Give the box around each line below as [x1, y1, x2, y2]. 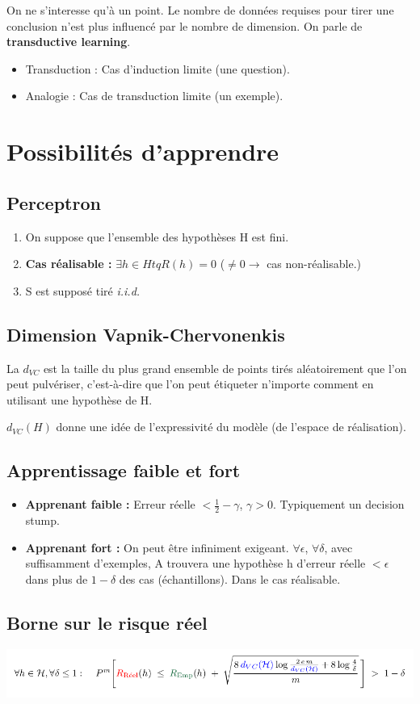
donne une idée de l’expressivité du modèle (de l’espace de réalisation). [56, 418, 406, 435]
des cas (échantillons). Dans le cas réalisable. [119, 570, 341, 587]
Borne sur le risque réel [6, 610, 208, 635]
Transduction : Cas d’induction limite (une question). [25, 60, 290, 77]
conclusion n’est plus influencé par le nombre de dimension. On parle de [6, 17, 363, 34]
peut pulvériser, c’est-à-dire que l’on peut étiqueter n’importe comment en [6, 375, 374, 392]
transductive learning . [6, 33, 131, 50]
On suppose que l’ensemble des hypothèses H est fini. [25, 228, 289, 245]
